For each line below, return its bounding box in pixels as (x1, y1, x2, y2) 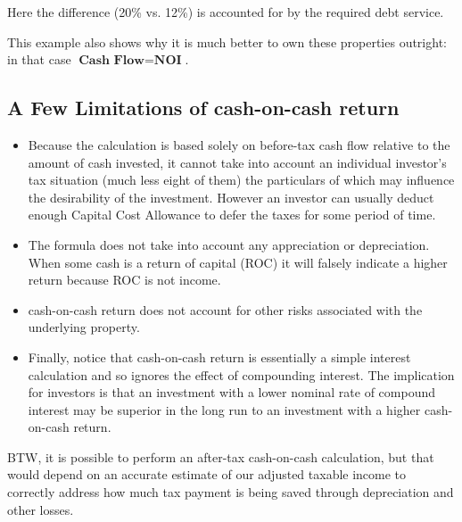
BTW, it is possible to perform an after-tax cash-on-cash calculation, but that (7, 447, 434, 466)
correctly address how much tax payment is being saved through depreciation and (7, 483, 454, 501)
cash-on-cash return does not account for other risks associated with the (28, 300, 423, 319)
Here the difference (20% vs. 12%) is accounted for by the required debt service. (7, 3, 444, 21)
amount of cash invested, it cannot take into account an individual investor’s (28, 153, 447, 171)
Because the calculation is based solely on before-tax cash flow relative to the (28, 135, 450, 153)
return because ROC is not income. (28, 270, 221, 289)
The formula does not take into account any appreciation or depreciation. (28, 235, 430, 253)
